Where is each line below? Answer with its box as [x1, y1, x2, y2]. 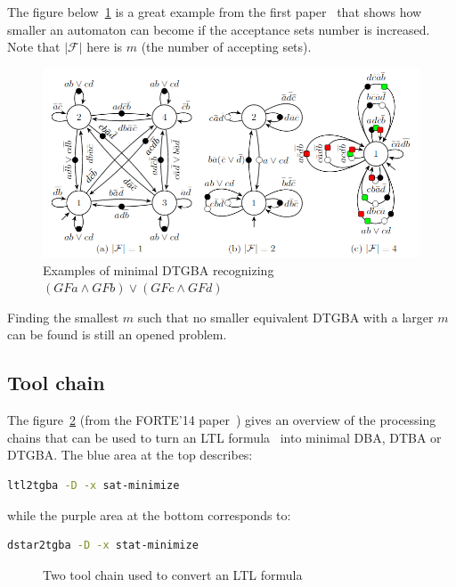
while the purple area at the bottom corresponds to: [7, 505, 291, 524]
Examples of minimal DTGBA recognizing [43, 260, 274, 279]
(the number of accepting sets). [141, 37, 312, 56]
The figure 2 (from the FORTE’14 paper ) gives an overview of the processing [7, 411, 436, 429]
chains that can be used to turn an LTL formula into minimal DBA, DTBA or [7, 428, 442, 446]
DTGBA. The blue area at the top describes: [7, 445, 253, 464]
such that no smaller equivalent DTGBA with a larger [137, 307, 434, 326]
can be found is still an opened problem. [7, 325, 227, 344]
